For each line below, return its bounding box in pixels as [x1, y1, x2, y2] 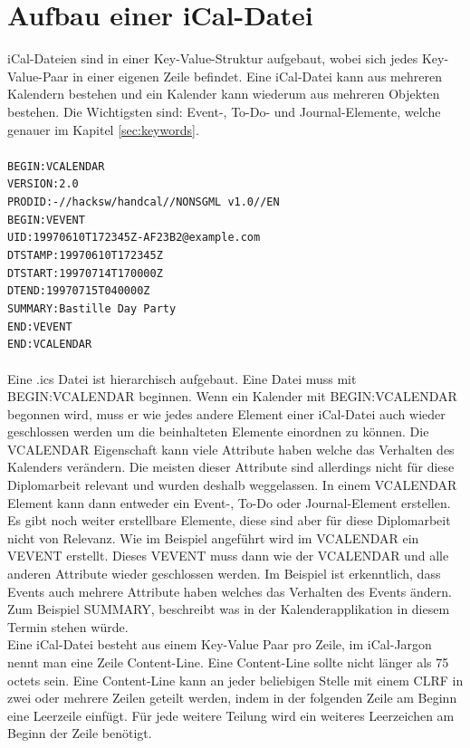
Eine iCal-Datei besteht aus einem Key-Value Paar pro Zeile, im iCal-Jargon [7, 635, 432, 654]
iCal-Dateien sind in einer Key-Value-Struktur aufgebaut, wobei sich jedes [7, 49, 418, 68]
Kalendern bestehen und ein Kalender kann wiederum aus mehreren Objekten [7, 84, 440, 103]
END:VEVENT [7, 320, 72, 333]
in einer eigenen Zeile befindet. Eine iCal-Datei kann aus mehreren [72, 66, 442, 85]
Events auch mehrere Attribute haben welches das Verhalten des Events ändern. [7, 581, 452, 600]
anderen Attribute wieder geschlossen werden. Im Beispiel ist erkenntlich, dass [7, 564, 441, 583]
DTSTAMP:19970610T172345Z [7, 248, 163, 262]
